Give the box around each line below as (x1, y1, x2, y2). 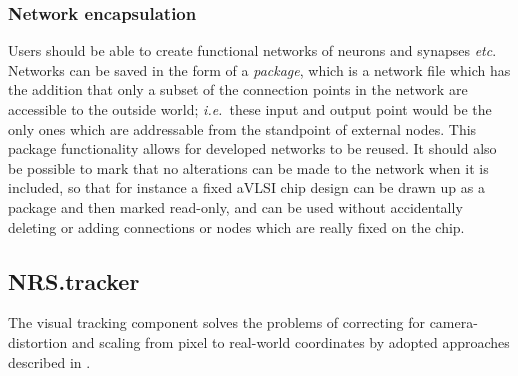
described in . (8, 351, 91, 372)
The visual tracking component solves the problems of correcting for (8, 312, 425, 333)
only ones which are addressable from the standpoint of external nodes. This (8, 118, 477, 139)
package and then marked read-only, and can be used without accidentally (8, 196, 463, 217)
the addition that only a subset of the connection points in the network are (8, 79, 468, 100)
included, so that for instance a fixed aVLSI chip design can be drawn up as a (8, 177, 485, 198)
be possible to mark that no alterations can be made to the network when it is (8, 157, 489, 178)
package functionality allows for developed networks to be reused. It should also (8, 138, 497, 159)
